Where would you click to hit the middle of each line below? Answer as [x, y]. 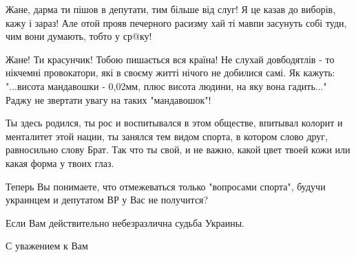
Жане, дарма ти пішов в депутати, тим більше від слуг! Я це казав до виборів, [171, 9]
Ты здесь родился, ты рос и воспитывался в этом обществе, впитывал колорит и [174, 123]
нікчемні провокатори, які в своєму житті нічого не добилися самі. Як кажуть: [170, 72]
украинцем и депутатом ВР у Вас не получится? [107, 200]
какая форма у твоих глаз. [60, 163]
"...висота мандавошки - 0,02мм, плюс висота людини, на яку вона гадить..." [166, 86]
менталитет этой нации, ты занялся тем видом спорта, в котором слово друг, [167, 136]
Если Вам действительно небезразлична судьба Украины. [125, 222]
